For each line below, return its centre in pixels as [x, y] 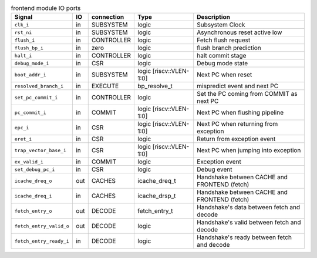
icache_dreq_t [157, 181]
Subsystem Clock [221, 25]
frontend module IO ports [46, 8]
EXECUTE [105, 86]
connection [108, 17]
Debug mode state [222, 63]
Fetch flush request [224, 40]
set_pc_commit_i [36, 97]
